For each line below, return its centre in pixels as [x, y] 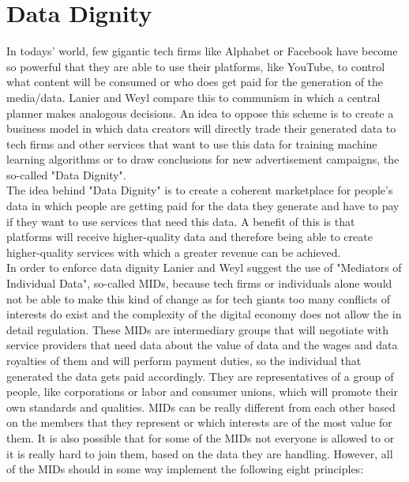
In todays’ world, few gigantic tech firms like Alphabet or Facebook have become [202, 51]
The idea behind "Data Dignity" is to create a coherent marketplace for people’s [200, 190]
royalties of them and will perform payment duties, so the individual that [184, 360]
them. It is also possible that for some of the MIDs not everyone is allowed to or [201, 437]
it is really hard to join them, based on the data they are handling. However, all [200, 453]
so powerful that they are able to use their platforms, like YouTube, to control [196, 66]
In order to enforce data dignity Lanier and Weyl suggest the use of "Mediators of [204, 267]
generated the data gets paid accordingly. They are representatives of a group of [200, 376]
